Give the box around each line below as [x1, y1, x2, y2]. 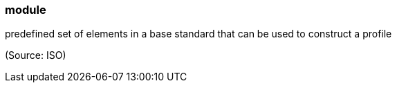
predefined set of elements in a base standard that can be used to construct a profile [5, 28, 392, 40]
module [5, 3, 46, 17]
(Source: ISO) [5, 49, 66, 62]
